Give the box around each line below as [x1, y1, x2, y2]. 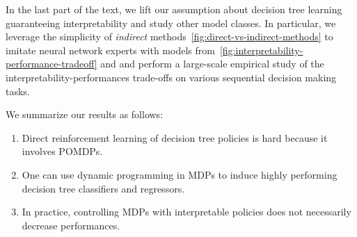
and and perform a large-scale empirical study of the [100, 56, 324, 71]
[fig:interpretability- [219, 42, 303, 57]
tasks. [6, 83, 30, 98]
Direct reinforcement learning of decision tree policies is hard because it [22, 130, 328, 145]
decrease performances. [22, 218, 120, 232]
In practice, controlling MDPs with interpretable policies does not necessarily [22, 204, 351, 219]
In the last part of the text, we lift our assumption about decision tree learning [6, 2, 342, 16]
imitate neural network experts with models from [6, 42, 215, 57]
